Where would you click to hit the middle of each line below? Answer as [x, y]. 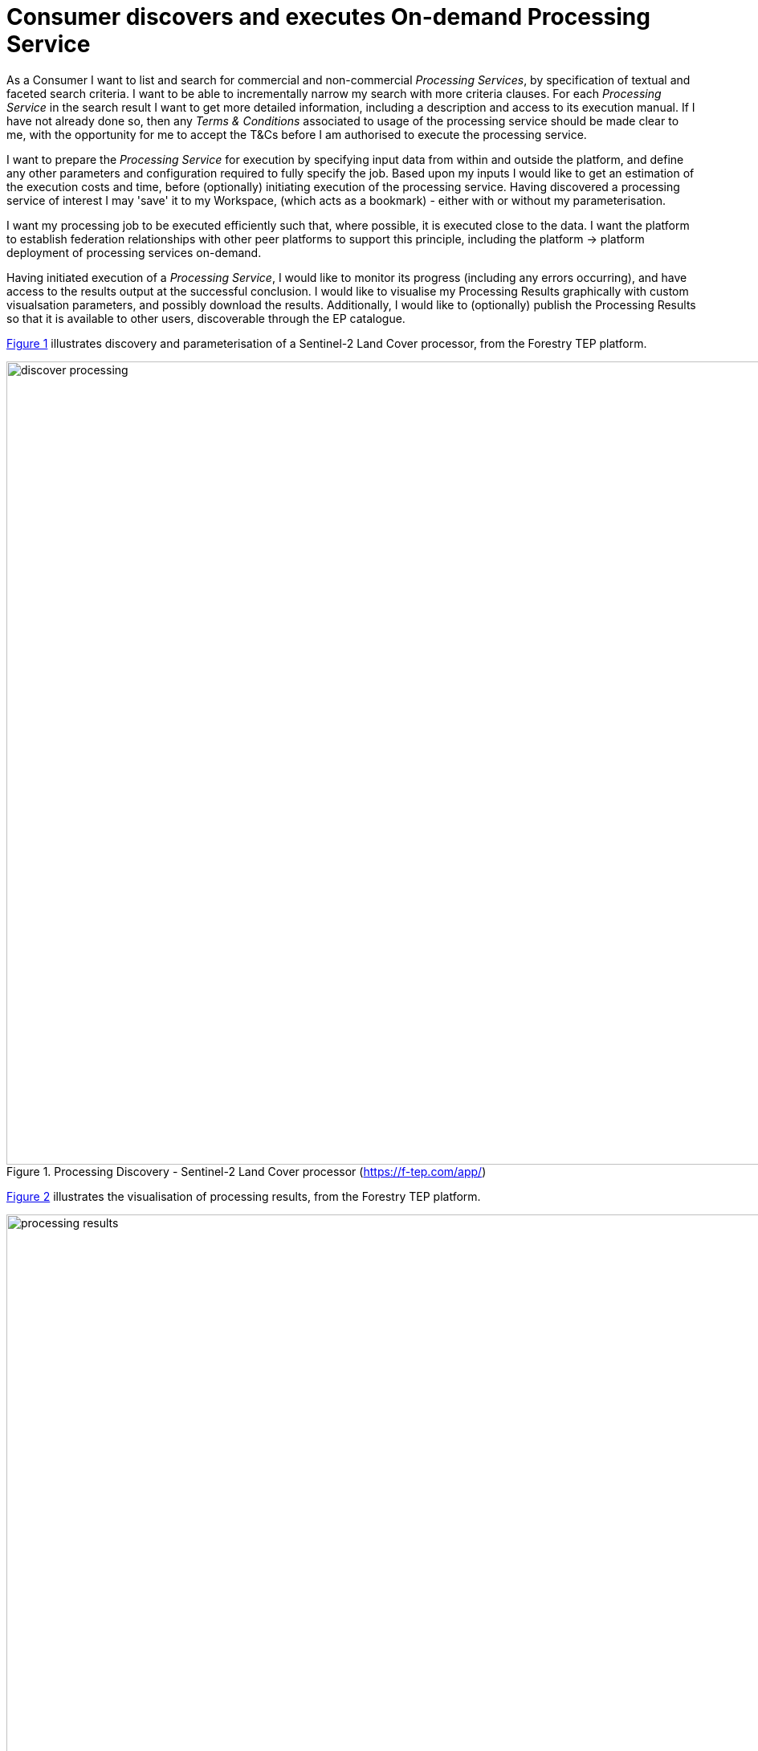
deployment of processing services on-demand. [134, 252]
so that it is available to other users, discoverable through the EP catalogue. [206, 318]
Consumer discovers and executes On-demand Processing [328, 17]
